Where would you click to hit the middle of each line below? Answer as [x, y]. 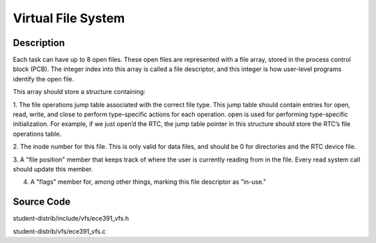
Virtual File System [69, 18]
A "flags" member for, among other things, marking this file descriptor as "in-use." [148, 182]
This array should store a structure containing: [79, 92]
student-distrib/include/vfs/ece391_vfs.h [71, 219]
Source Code [42, 202]
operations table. [37, 134]
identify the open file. [44, 79]
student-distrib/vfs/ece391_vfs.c [59, 231]
